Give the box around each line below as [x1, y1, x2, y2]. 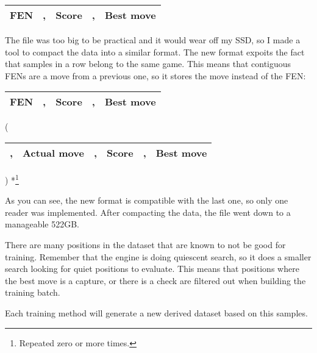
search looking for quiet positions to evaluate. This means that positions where [5, 262, 299, 275]
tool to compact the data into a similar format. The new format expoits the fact [5, 45, 305, 58]
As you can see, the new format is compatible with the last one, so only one [5, 194, 288, 207]
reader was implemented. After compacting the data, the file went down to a [5, 205, 291, 218]
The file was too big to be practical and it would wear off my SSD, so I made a [5, 34, 301, 46]
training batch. [5, 286, 60, 299]
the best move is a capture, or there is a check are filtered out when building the [5, 274, 306, 287]
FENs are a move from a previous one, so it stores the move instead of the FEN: [5, 69, 306, 82]
